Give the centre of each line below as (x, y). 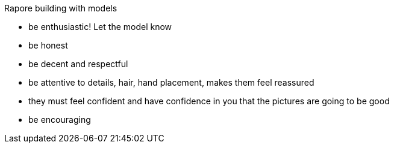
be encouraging (60, 120)
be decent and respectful (78, 64)
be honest (48, 45)
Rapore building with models (61, 8)
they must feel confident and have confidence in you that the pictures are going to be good (209, 101)
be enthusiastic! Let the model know (100, 27)
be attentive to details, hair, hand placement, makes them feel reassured (171, 82)
